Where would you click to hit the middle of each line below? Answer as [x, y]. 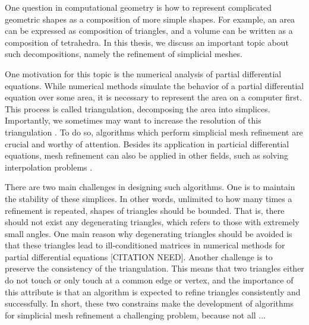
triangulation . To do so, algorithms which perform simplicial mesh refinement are [154, 132]
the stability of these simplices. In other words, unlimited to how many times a [149, 198]
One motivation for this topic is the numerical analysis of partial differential [143, 73]
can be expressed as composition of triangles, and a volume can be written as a [149, 31]
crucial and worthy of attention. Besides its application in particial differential [147, 143]
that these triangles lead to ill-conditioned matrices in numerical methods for [145, 245]
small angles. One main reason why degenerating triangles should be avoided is [149, 233]
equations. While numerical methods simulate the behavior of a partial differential [154, 85]
